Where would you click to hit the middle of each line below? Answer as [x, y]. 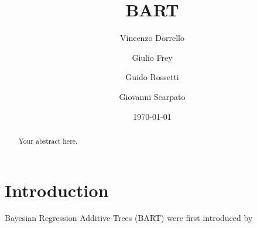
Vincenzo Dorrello [152, 38]
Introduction [57, 190]
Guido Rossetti [152, 77]
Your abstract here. [48, 141]
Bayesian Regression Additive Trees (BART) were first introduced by [129, 218]
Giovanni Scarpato [152, 96]
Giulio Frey [152, 57]
